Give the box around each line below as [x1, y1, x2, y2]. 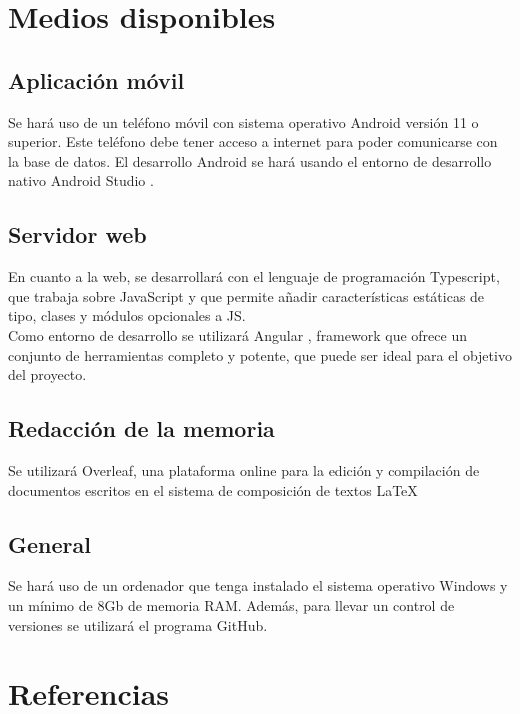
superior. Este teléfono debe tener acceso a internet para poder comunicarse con [8, 131, 498, 152]
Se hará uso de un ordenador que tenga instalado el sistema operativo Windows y [8, 575, 508, 596]
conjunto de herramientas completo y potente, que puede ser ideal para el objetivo [8, 344, 512, 365]
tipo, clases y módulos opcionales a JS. [8, 305, 246, 326]
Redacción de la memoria [8, 413, 275, 444]
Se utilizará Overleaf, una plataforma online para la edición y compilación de [8, 459, 480, 480]
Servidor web [8, 219, 147, 250]
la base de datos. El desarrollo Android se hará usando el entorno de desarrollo [8, 150, 492, 171]
